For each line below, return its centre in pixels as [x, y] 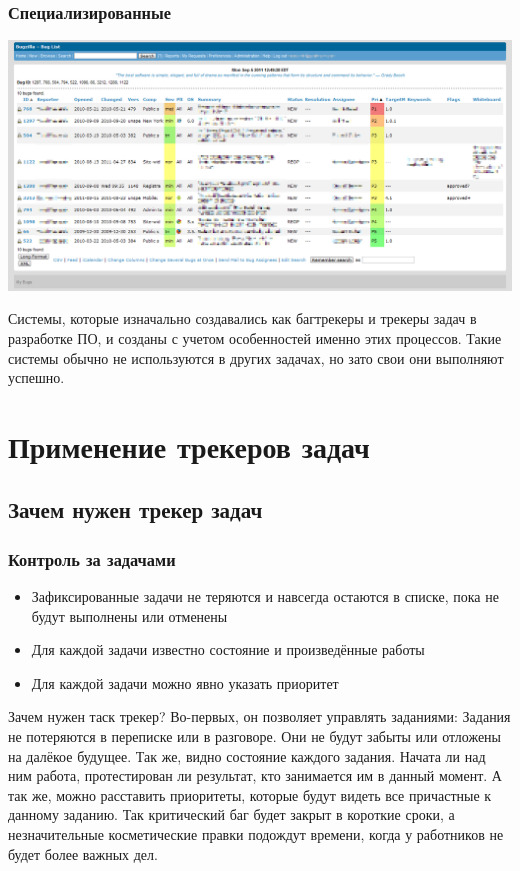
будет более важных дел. [83, 853]
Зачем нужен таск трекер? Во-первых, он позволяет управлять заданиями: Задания [259, 716]
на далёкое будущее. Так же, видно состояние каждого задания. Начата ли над [247, 755]
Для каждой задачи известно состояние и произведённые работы [228, 649]
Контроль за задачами [92, 558]
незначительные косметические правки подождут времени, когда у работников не [256, 834]
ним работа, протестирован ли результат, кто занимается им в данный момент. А [255, 775]
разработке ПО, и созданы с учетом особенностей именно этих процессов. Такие [255, 337]
